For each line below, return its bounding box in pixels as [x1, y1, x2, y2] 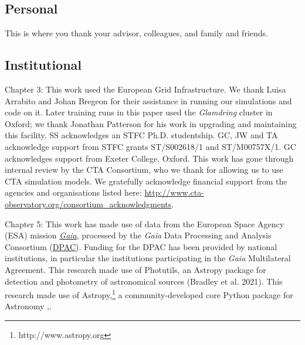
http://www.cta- [144, 186, 204, 199]
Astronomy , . [5, 300, 52, 312]
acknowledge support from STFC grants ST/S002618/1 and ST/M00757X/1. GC [5, 140, 296, 152]
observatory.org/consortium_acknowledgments [5, 197, 172, 210]
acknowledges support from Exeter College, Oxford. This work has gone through [5, 152, 294, 164]
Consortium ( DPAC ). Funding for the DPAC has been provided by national [5, 240, 277, 252]
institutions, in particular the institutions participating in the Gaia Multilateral [5, 252, 291, 264]
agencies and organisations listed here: [5, 186, 142, 199]
